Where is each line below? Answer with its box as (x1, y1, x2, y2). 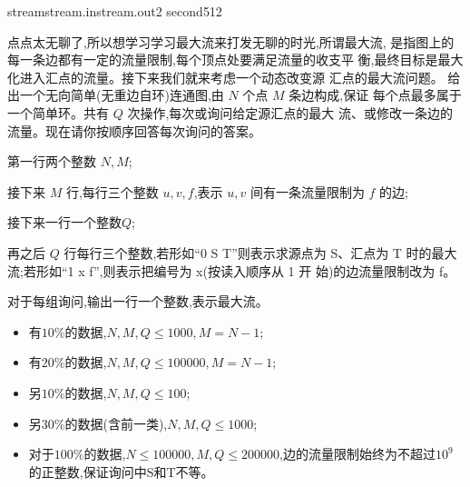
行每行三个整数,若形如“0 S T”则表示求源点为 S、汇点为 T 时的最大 (64, 243, 457, 262)
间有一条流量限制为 (250, 182, 365, 201)
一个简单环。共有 (7, 103, 109, 122)
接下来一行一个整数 (7, 213, 122, 232)
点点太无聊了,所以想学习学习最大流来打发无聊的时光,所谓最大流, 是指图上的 (7, 32, 455, 51)
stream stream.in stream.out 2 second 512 (7, 2, 222, 20)
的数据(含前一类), (64, 413, 168, 432)
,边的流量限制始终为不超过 (279, 444, 436, 463)
